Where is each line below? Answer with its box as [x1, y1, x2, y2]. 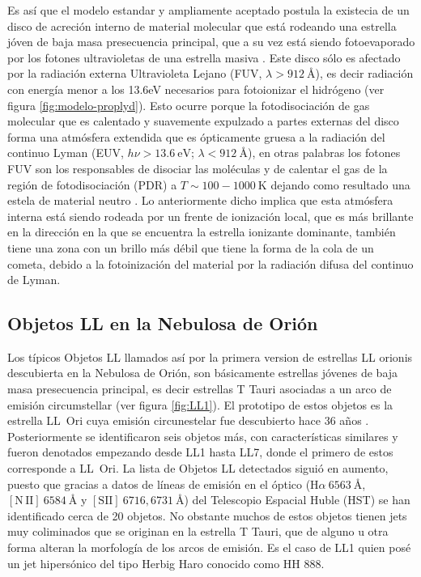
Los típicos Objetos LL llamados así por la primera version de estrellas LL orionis [7, 348, 413, 365]
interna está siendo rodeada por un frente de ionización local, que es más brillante [7, 207, 414, 224]
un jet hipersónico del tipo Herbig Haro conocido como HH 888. [7, 554, 325, 571]
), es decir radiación [315, 65, 414, 82]
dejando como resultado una [270, 176, 410, 193]
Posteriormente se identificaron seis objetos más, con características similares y [7, 427, 398, 444]
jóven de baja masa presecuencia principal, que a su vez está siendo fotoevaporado [7, 33, 415, 50]
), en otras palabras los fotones [247, 144, 401, 161]
